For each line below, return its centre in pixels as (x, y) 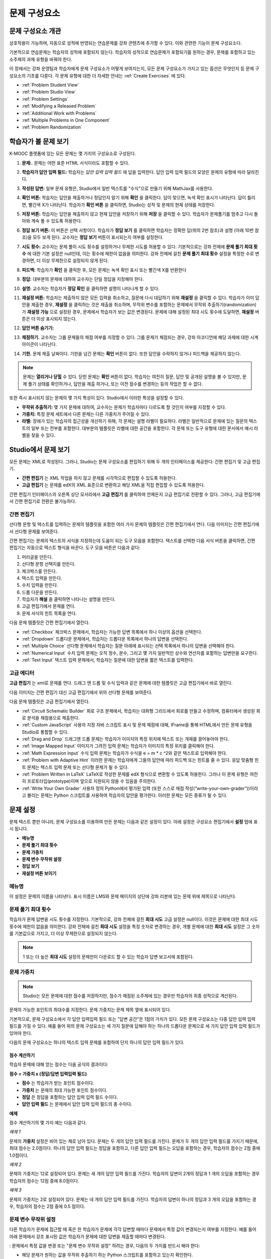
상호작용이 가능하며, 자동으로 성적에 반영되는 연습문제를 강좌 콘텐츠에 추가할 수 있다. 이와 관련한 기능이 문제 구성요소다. (125, 43)
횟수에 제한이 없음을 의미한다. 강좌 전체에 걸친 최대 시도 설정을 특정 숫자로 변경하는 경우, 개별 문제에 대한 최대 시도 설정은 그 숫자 (134, 926)
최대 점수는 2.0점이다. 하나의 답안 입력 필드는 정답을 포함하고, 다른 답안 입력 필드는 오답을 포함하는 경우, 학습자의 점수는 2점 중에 (135, 1148)
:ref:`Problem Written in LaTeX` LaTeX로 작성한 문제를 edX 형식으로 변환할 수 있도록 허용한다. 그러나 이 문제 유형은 (135, 774)
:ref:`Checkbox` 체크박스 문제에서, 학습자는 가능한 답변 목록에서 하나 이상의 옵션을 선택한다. (112, 632)
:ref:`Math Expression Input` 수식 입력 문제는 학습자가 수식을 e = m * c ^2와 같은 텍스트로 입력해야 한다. (124, 753)
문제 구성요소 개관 (35, 31)
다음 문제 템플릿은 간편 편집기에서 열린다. (49, 622)
